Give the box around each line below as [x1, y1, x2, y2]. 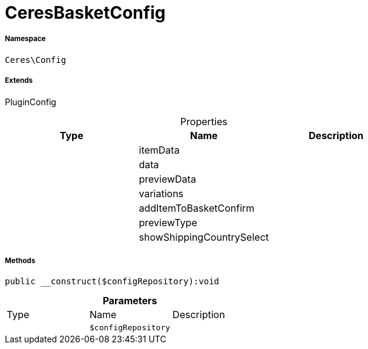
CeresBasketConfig [5, 2, 166, 23]
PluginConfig [5, 96, 56, 107]
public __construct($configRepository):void [5, 276, 220, 287]
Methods [5, 256, 36, 265]
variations [139, 187, 184, 200]
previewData [139, 172, 196, 185]
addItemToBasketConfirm [139, 201, 255, 214]
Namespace [5, 34, 46, 44]
